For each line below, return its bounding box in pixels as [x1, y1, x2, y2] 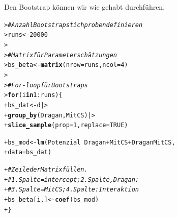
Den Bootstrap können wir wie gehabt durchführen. [4, 2, 165, 12]
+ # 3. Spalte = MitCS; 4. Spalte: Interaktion [4, 186, 139, 194]
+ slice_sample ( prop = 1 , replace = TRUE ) [4, 122, 128, 129]
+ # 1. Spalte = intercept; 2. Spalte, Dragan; [4, 176, 139, 183]
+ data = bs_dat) [4, 149, 52, 156]
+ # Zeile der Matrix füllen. [4, 166, 88, 174]
